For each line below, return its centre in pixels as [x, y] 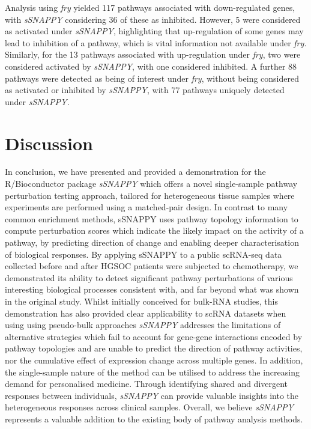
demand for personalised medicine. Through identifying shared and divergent [146, 384]
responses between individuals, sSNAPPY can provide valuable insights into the [152, 395]
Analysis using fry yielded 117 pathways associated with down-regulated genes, [150, 7]
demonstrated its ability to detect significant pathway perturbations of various [149, 277]
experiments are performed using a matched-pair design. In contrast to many [146, 207]
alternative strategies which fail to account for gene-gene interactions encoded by [154, 336]
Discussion [49, 143]
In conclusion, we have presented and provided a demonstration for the [135, 172]
